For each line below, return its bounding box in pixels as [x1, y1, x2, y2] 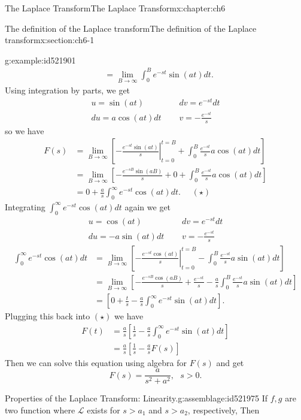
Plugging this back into [5, 310, 90, 322]
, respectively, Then [187, 404, 260, 416]
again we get [124, 200, 171, 213]
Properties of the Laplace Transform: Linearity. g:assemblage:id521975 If [5, 392, 268, 404]
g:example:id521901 [5, 53, 76, 66]
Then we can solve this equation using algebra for [5, 356, 187, 368]
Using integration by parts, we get [5, 84, 130, 96]
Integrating [5, 200, 45, 213]
